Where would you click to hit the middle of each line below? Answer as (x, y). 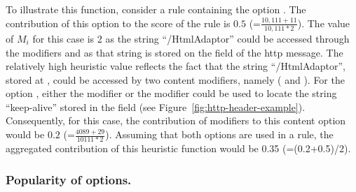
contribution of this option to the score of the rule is (118, 23)
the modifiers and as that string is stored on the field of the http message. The (174, 52)
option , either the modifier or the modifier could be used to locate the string (171, 93)
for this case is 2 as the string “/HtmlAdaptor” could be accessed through (191, 38)
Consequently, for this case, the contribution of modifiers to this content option (176, 120)
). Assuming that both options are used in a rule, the (219, 134)
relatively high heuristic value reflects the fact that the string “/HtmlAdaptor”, (176, 66)
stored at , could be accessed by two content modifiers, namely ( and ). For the (175, 79)
